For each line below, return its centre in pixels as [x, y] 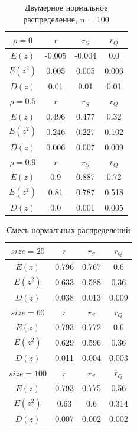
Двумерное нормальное [66, 7]
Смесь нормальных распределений [68, 230]
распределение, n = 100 [66, 19]
